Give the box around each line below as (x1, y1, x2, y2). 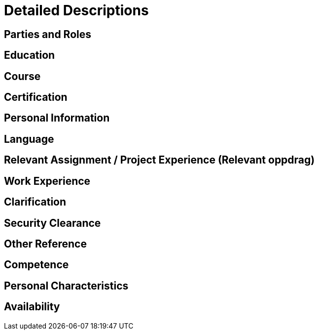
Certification (4, 91, 68, 104)
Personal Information (4, 112, 110, 125)
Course (4, 70, 41, 83)
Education (4, 49, 55, 62)
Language (4, 132, 54, 145)
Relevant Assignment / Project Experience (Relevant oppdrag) (4, 154, 315, 167)
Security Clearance (4, 216, 101, 229)
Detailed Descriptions (4, 2, 149, 19)
